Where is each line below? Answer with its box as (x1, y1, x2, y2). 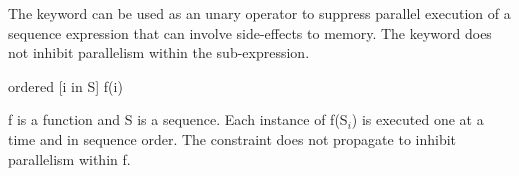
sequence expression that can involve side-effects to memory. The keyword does (8, 22, 492, 43)
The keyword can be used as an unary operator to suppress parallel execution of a (8, 3, 511, 23)
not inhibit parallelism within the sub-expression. (8, 42, 310, 63)
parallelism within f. (8, 148, 131, 169)
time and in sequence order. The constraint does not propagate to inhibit (8, 128, 457, 149)
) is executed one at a (351, 109, 484, 130)
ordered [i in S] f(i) (8, 75, 123, 96)
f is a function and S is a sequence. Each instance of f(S (8, 109, 348, 130)
